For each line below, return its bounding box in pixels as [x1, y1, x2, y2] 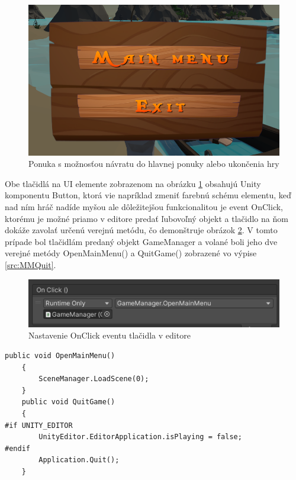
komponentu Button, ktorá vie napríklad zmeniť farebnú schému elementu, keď [5, 189, 291, 201]
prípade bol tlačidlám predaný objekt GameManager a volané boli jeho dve [5, 235, 278, 247]
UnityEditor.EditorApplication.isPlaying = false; [38, 433, 242, 442]
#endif [5, 444, 30, 453]
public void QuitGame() [21, 398, 115, 407]
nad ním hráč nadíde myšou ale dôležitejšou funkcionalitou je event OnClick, [5, 201, 283, 213]
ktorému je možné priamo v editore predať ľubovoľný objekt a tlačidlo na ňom [5, 212, 288, 224]
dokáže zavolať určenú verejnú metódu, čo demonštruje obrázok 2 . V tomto [5, 224, 278, 236]
